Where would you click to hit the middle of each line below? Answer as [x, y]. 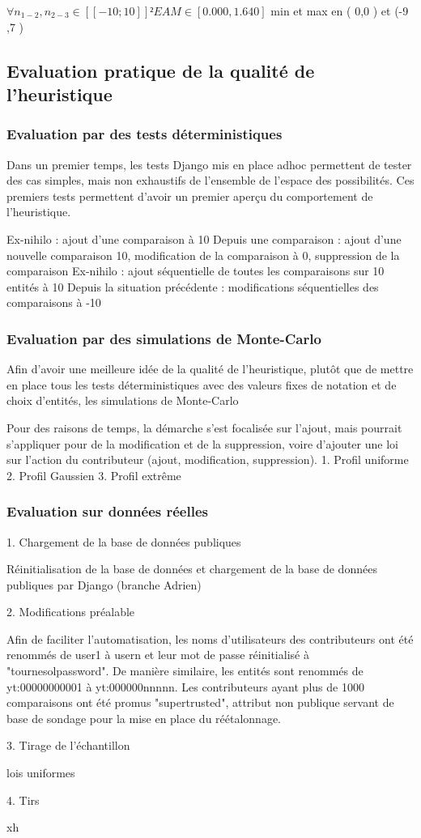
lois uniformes [41, 773]
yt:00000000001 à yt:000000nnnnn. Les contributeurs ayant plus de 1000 [185, 686]
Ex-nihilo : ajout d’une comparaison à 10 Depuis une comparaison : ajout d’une [204, 238]
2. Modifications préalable [71, 612]
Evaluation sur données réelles [107, 511]
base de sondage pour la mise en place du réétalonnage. [144, 718]
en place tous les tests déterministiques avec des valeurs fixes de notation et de [202, 384]
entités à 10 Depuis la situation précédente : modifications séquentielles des [193, 286]
